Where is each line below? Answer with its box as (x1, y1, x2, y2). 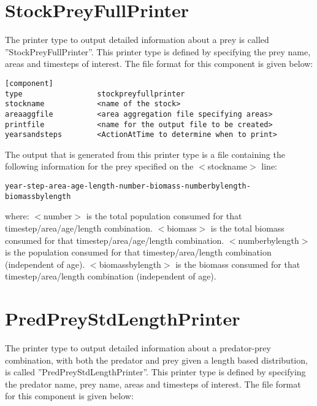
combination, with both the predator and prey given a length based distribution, (5, 353, 308, 366)
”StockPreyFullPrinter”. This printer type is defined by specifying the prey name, (5, 45, 311, 58)
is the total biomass (210, 221, 285, 234)
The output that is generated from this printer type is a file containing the (5, 147, 285, 160)
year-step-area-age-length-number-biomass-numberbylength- (5, 182, 251, 191)
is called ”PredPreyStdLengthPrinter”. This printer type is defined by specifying (5, 365, 306, 378)
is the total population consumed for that (86, 209, 242, 222)
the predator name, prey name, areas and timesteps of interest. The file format (5, 377, 301, 390)
